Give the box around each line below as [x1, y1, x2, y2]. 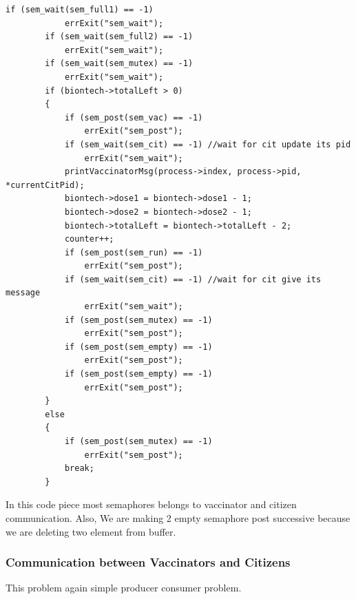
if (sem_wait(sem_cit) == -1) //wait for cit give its [64, 274, 322, 284]
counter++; [64, 234, 114, 244]
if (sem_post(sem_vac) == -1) [64, 112, 203, 123]
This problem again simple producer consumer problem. [6, 580, 242, 595]
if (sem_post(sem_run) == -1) [64, 247, 203, 258]
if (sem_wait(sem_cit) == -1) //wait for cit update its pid [64, 139, 351, 149]
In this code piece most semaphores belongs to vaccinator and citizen [6, 497, 297, 512]
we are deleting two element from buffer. [6, 524, 176, 538]
